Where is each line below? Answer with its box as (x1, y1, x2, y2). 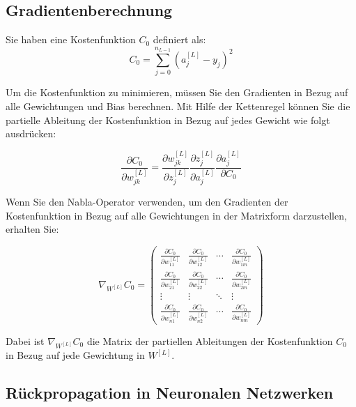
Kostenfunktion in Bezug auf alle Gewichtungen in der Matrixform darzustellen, (6, 208, 347, 222)
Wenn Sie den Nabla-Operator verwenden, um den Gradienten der (6, 194, 288, 209)
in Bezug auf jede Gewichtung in (6, 348, 145, 362)
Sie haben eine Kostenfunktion (6, 32, 136, 47)
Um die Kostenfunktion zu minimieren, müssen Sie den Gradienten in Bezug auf (6, 85, 348, 100)
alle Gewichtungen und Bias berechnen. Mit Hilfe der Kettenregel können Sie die (6, 98, 350, 113)
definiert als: (153, 32, 206, 47)
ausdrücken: (6, 126, 56, 141)
